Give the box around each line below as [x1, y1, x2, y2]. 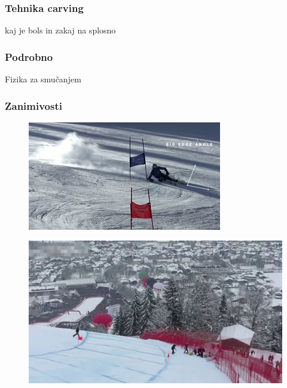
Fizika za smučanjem [5, 73, 81, 85]
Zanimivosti [5, 98, 62, 113]
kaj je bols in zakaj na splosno [5, 24, 116, 36]
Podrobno [5, 49, 53, 64]
